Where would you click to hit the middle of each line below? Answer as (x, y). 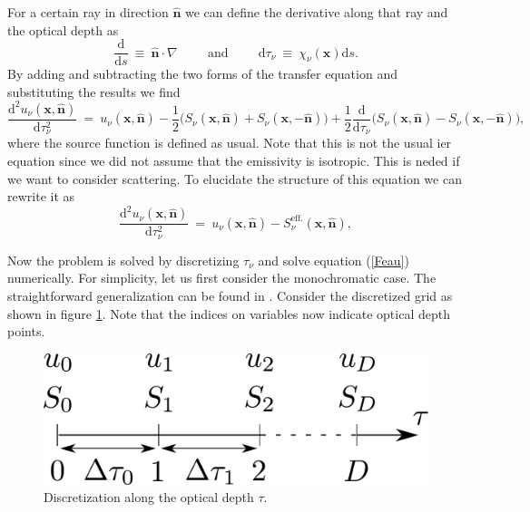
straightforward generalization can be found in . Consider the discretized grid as (230, 295)
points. (26, 331)
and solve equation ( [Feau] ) (334, 260)
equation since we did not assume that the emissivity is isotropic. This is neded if (234, 161)
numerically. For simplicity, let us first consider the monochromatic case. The (222, 278)
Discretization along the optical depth (149, 497)
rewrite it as (41, 196)
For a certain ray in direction (88, 12)
